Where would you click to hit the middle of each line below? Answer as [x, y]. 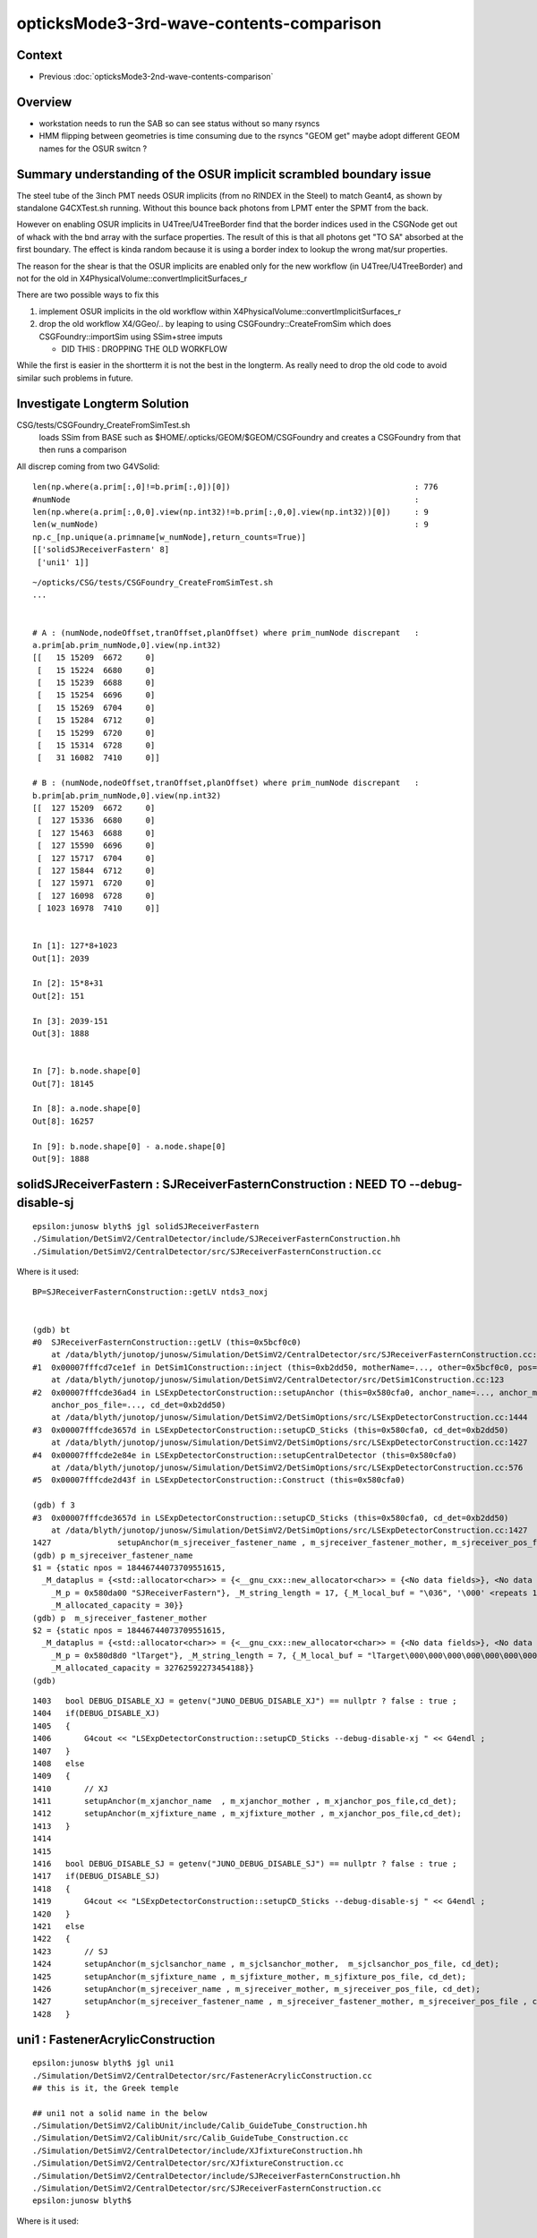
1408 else [59, 1763]
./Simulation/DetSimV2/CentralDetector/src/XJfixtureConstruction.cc [188, 2163]
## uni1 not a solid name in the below [120, 2113]
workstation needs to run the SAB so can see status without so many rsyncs [179, 123]
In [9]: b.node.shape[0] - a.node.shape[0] [129, 1146]
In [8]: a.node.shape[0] [87, 1109]
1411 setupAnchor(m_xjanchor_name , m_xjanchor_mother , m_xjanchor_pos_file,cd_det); [245, 1801]
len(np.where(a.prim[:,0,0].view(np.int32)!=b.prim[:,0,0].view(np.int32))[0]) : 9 [231, 512]
